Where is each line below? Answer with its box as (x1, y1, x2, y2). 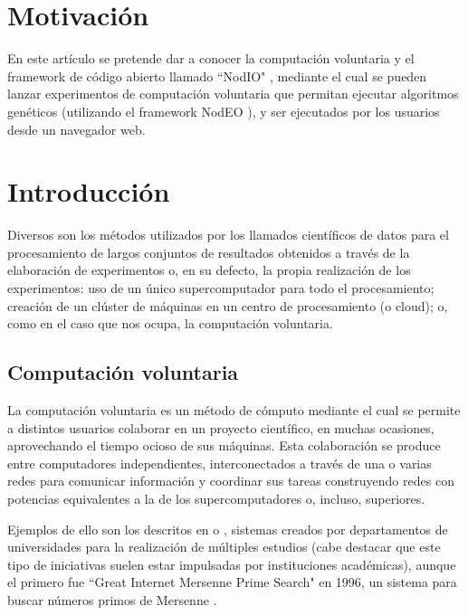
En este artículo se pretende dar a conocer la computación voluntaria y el (7, 49, 415, 68)
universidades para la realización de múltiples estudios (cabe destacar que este (7, 537, 441, 556)
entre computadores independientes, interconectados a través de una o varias (7, 453, 432, 472)
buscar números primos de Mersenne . (7, 590, 217, 609)
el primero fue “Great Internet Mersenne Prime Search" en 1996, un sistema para (7, 572, 457, 591)
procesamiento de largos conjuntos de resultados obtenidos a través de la (7, 242, 410, 261)
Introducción (7, 173, 170, 210)
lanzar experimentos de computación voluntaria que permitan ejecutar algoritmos (7, 84, 459, 103)
